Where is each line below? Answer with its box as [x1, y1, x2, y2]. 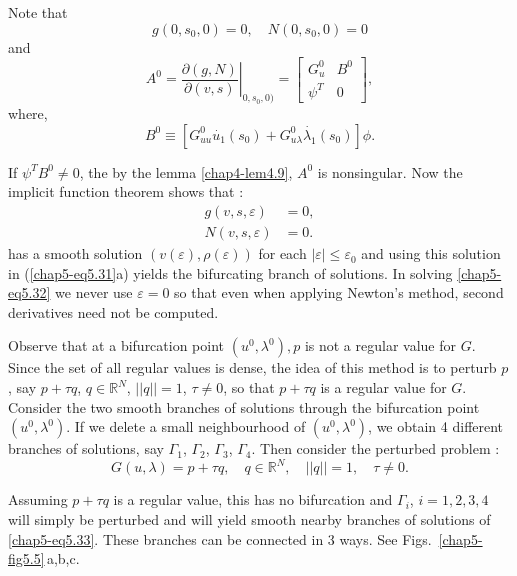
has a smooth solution [8, 243, 143, 264]
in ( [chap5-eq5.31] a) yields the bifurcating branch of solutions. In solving [8, 262, 453, 283]
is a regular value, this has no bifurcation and [113, 489, 393, 510]
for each [258, 243, 307, 264]
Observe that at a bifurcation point [8, 335, 225, 356]
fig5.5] [8, 548, 45, 569]
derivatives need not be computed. [8, 301, 219, 322]
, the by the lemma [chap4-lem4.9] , [79, 161, 293, 182]
